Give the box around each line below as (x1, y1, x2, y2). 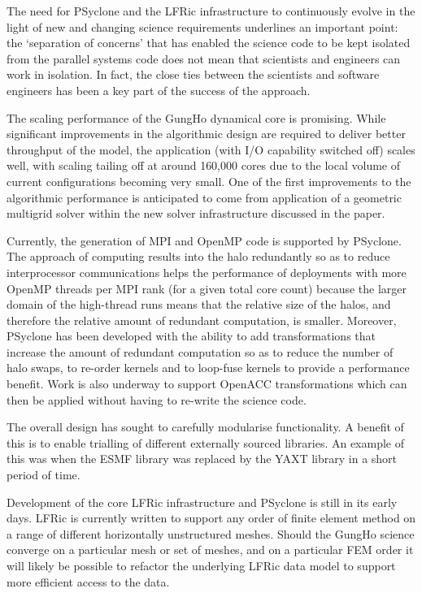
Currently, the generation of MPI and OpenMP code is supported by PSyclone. (7, 232, 402, 249)
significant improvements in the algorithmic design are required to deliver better (7, 125, 406, 142)
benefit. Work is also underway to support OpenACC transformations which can (7, 375, 407, 392)
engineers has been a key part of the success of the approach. (7, 81, 311, 98)
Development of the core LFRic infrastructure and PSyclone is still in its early (7, 493, 398, 510)
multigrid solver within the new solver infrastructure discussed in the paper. (7, 205, 385, 222)
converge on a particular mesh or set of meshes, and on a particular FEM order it (7, 541, 414, 558)
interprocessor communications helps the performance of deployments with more (7, 263, 407, 280)
